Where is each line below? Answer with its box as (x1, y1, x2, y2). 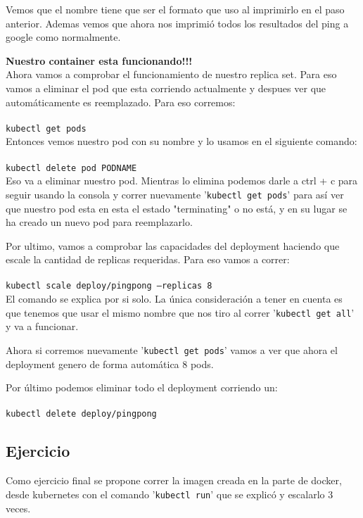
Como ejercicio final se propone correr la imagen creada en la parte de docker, (6, 473, 342, 488)
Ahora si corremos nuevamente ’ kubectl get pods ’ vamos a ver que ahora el (6, 342, 338, 357)
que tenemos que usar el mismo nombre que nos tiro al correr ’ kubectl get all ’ (6, 305, 355, 320)
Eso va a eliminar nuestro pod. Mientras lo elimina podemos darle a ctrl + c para (6, 173, 358, 188)
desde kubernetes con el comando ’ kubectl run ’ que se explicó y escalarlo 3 (6, 486, 333, 501)
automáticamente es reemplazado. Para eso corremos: (6, 94, 236, 109)
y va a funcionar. (6, 319, 79, 334)
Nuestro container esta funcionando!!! (6, 53, 193, 68)
